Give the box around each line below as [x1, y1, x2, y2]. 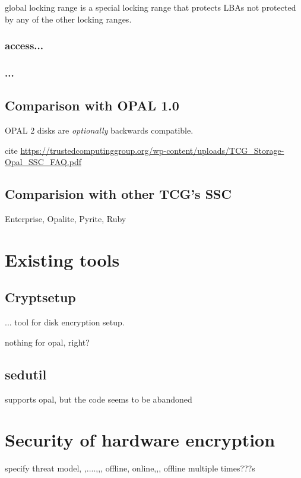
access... [5, 38, 43, 53]
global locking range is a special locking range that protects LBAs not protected [5, 1, 296, 13]
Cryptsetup [5, 288, 76, 306]
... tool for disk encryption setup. [5, 316, 125, 328]
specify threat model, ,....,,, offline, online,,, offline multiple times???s [5, 462, 255, 474]
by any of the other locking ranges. [5, 12, 132, 25]
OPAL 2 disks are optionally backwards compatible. [5, 124, 194, 137]
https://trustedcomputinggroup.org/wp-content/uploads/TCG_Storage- [20, 144, 284, 156]
